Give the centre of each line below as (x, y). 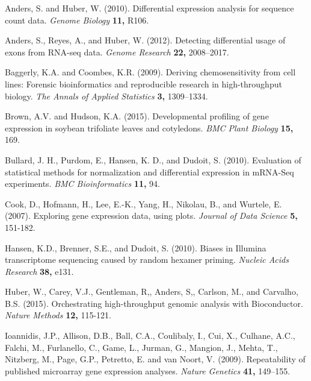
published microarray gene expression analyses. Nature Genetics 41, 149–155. (148, 370)
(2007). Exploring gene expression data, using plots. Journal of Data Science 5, (151, 216)
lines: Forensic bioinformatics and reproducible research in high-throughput (143, 83)
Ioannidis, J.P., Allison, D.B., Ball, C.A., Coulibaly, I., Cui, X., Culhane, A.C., (150, 335)
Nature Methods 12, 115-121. (58, 315)
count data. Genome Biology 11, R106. (77, 20)
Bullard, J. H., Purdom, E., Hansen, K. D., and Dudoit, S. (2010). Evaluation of (153, 159)
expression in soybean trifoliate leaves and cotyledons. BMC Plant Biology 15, (149, 128)
